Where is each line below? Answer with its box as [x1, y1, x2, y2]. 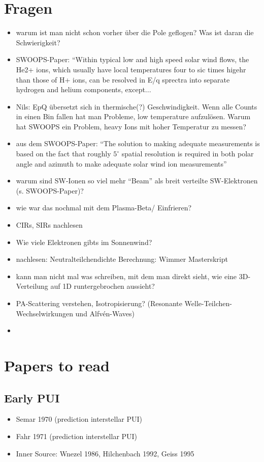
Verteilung [16, 281, 48, 291]
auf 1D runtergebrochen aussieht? [50, 281, 155, 291]
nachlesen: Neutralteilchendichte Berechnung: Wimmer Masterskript [16, 254, 228, 264]
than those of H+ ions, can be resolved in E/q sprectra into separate [16, 74, 230, 85]
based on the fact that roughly [16, 148, 111, 159]
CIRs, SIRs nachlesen [16, 220, 83, 230]
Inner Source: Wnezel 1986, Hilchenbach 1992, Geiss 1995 [16, 448, 194, 458]
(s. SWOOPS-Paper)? [16, 185, 84, 196]
